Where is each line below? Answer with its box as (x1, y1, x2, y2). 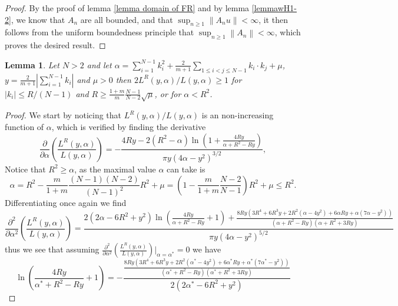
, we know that (11, 13, 65, 25)
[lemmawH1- (251, 2, 297, 14)
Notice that (5, 162, 46, 175)
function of (5, 120, 44, 132)
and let (87, 58, 112, 71)
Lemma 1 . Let (5, 58, 59, 71)
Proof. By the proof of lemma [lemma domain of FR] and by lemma (5, 2, 250, 14)
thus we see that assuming (5, 243, 99, 255)
